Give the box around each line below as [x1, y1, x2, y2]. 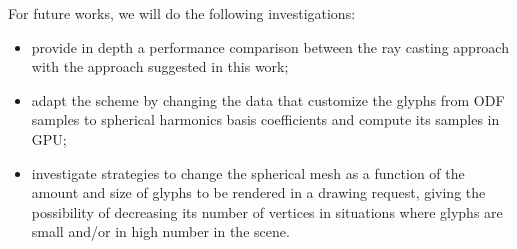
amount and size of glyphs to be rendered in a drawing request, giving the [31, 182, 486, 203]
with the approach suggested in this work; [31, 56, 289, 77]
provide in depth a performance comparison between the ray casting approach [31, 36, 509, 57]
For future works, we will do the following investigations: [8, 3, 356, 23]
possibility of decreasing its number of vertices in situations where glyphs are [31, 201, 503, 222]
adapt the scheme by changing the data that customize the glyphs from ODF [31, 89, 505, 110]
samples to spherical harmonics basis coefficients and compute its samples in [31, 109, 500, 130]
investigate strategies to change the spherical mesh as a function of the [31, 162, 465, 183]
